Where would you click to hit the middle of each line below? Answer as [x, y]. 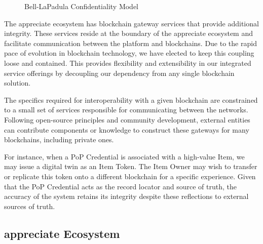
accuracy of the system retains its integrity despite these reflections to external [126, 196]
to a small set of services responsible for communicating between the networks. [126, 110]
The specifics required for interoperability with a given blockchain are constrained [131, 99]
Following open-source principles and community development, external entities [127, 119]
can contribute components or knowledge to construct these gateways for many [127, 129]
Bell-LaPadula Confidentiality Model [82, 6]
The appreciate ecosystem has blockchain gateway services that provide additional [131, 23]
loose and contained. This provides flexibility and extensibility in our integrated [128, 63]
